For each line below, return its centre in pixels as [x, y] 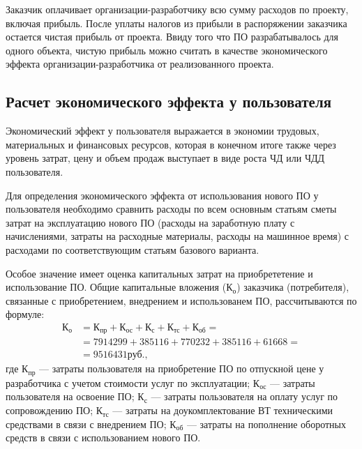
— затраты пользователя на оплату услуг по [244, 396]
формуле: [25, 314]
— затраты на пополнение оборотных [266, 424]
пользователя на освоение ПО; [70, 396]
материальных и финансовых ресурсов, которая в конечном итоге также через [171, 144]
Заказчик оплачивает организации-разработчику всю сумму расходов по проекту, [177, 9]
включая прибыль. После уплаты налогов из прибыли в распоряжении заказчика [176, 23]
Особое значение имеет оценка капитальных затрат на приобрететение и [159, 273]
